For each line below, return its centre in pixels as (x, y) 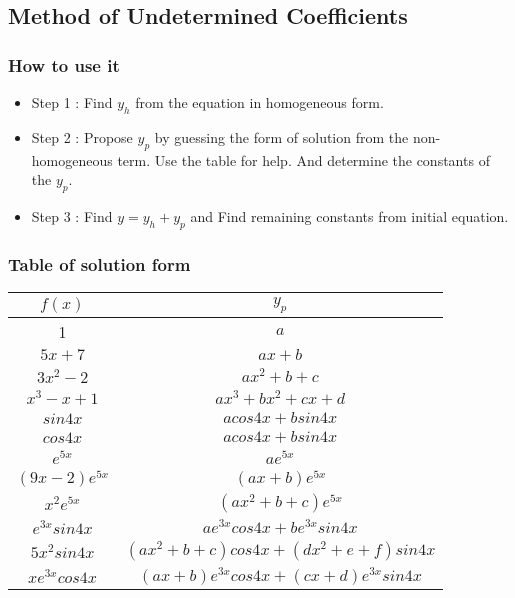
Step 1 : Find (72, 102)
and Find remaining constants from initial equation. (349, 215)
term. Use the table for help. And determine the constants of (303, 159)
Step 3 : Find (72, 215)
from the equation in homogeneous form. (259, 102)
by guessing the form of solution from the (281, 136)
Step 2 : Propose (82, 136)
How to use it (64, 64)
